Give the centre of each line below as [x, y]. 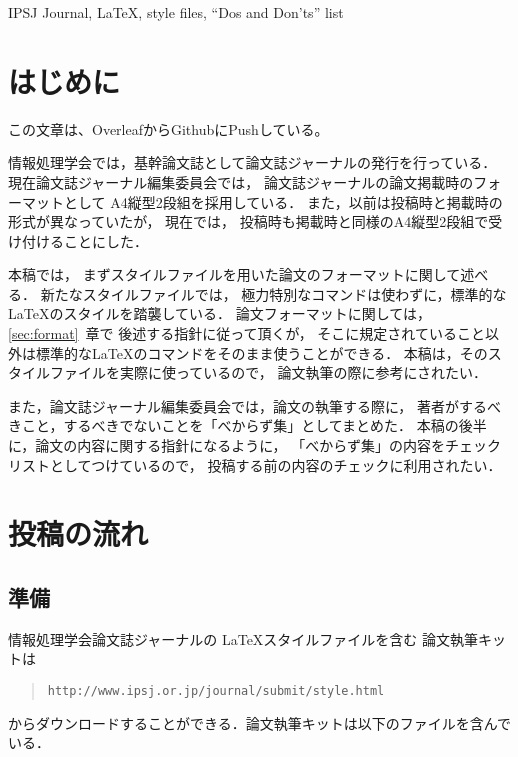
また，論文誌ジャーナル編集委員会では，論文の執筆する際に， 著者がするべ [254, 405]
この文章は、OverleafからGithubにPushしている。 [168, 128]
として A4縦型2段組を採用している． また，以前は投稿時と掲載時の [283, 201]
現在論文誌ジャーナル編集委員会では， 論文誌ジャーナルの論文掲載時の [241, 181]
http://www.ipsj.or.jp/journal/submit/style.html [216, 690]
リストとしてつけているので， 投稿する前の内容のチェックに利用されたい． [255, 464]
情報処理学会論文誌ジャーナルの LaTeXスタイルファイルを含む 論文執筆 [243, 638]
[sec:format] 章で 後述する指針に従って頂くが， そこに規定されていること [246, 333]
